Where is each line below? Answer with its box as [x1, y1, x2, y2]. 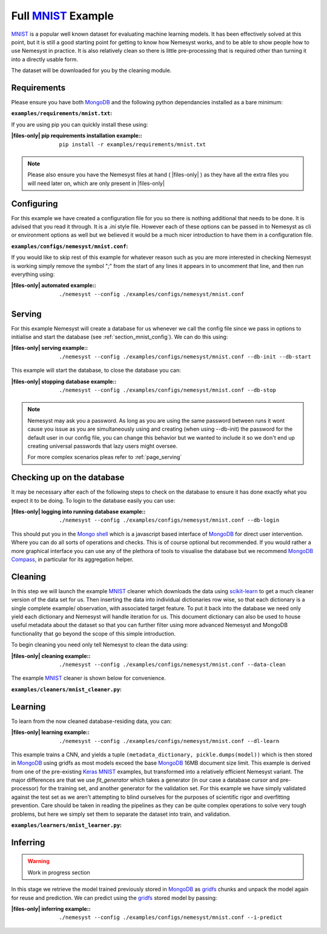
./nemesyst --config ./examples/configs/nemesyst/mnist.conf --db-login [59, 517, 280, 524]
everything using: [11, 270, 55, 278]
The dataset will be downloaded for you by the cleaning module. [11, 67, 172, 74]
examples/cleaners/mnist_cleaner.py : [11, 685, 122, 693]
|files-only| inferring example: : [11, 905, 91, 912]
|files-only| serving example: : [11, 344, 88, 352]
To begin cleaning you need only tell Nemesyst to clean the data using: [11, 641, 188, 648]
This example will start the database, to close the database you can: [11, 367, 181, 374]
